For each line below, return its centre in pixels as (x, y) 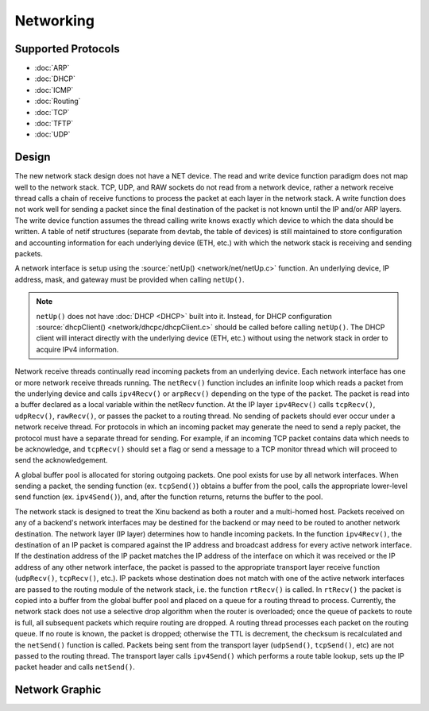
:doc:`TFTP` (54, 124)
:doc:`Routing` (58, 101)
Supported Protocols (67, 49)
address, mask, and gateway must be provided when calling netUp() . (129, 279)
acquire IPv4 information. (77, 349)
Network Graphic (58, 690)
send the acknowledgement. (61, 460)
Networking (55, 21)
